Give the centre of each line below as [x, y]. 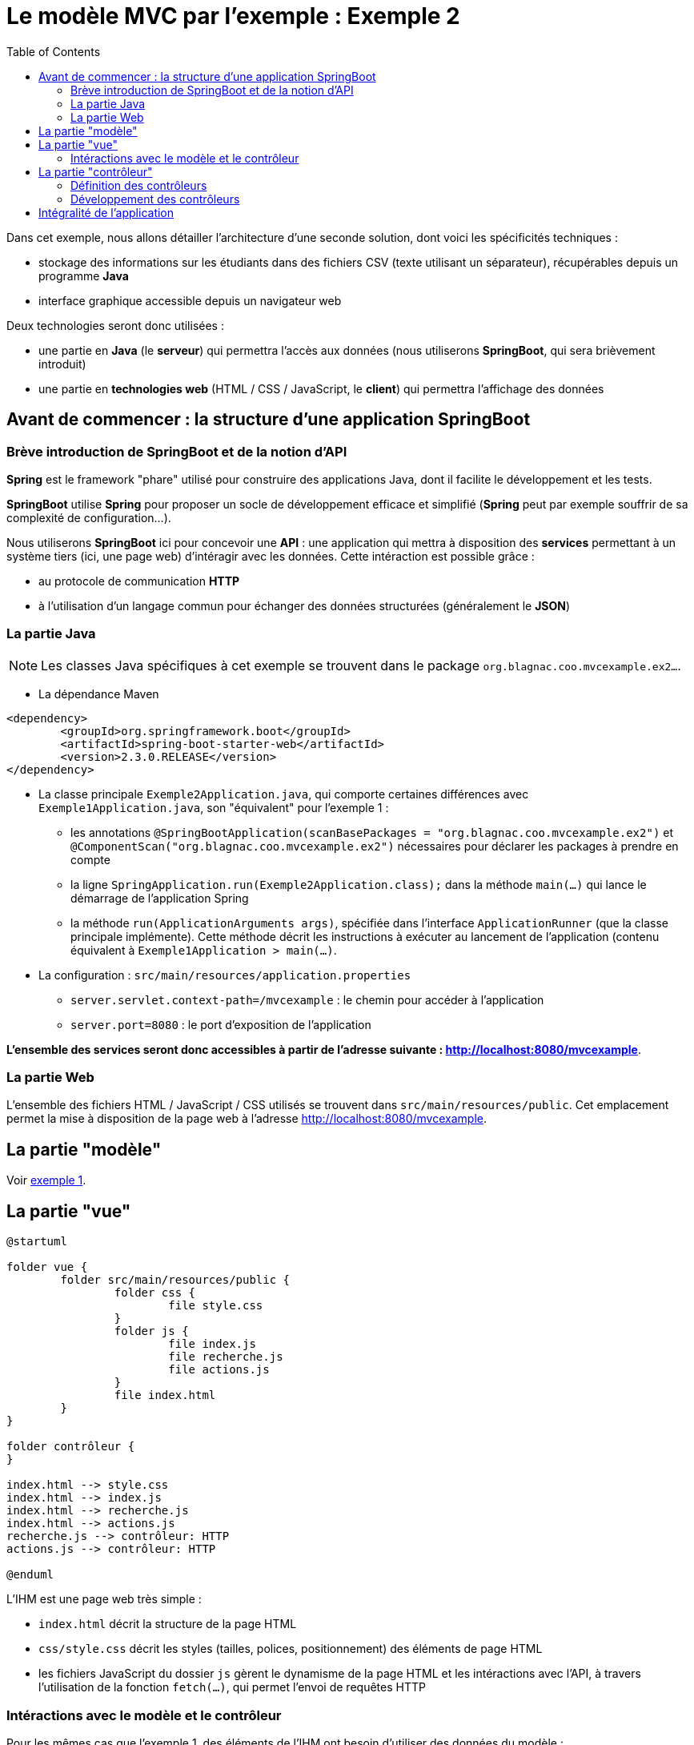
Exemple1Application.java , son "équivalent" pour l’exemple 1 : [214, 807]
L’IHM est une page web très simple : [104, 1599]
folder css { [155, 1293]
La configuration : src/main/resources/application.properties [225, 975]
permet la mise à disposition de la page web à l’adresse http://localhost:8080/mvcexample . [247, 1119]
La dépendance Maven [99, 694]
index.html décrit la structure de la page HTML [168, 1624]
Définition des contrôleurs [139, 185]
